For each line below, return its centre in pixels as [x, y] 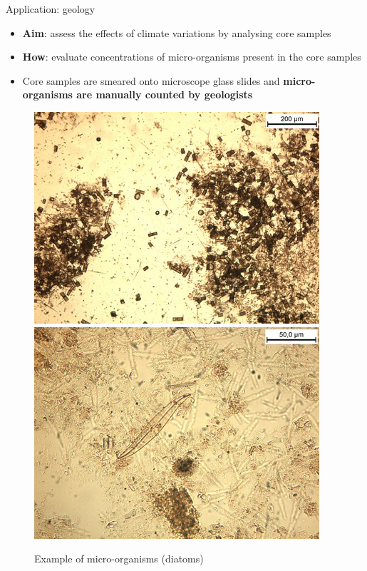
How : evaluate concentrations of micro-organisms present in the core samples [192, 57]
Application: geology [51, 9]
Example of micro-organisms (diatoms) [119, 559]
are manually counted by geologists [165, 94]
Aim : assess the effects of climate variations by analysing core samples [177, 32]
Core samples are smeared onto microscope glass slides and [151, 80]
